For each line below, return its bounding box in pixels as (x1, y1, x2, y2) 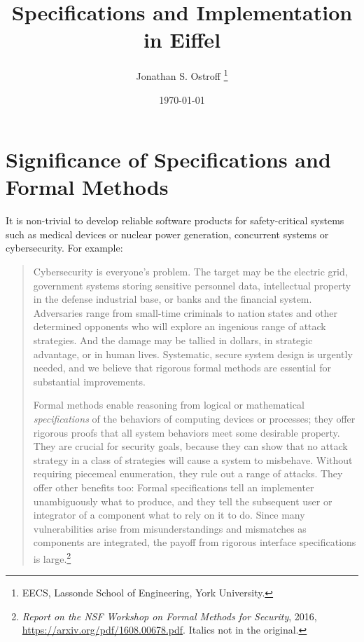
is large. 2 (33, 549, 71, 566)
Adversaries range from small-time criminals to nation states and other (33, 305, 338, 320)
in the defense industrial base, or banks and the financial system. (33, 292, 312, 306)
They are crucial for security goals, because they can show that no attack (33, 439, 348, 453)
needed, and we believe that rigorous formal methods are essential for (33, 360, 331, 375)
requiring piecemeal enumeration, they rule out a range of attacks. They (33, 466, 343, 481)
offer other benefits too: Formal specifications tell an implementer (33, 479, 314, 494)
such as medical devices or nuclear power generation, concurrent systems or (6, 226, 329, 241)
